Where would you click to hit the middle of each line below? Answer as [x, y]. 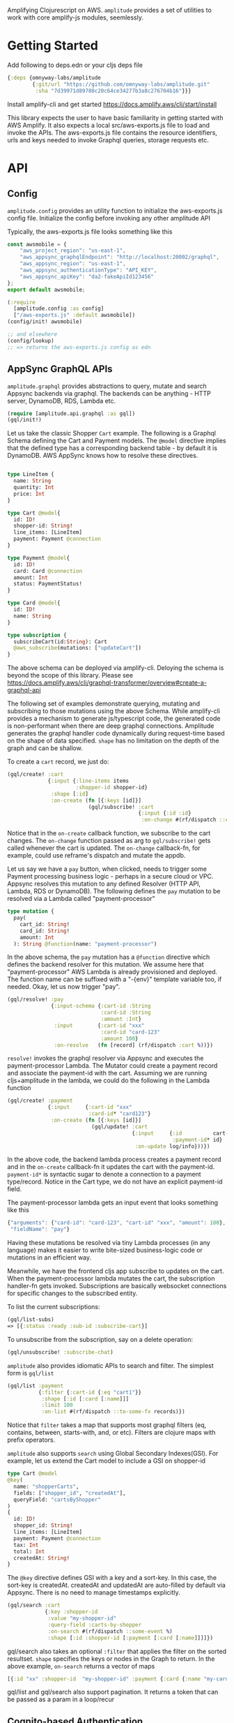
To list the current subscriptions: [54, 1307]
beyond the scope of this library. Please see [70, 676]
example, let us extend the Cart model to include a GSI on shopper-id [107, 1461]
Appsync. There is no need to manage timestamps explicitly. [94, 1593]
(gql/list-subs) [31, 1320]
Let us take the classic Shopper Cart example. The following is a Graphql [112, 433]
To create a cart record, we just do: [58, 762]
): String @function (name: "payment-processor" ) [85, 944]
